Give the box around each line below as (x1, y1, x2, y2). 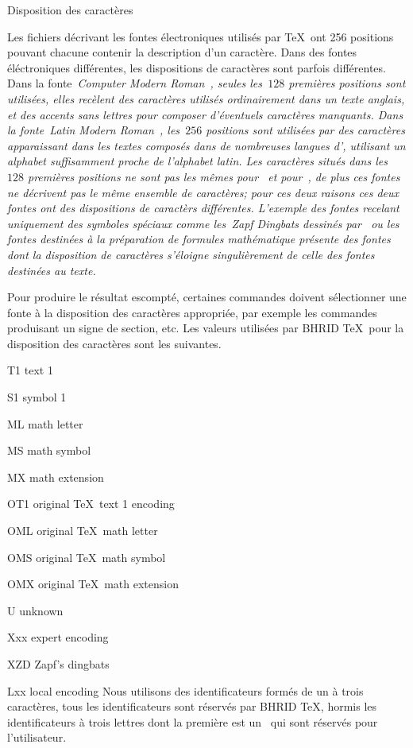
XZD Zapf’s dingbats (7, 656, 110, 672)
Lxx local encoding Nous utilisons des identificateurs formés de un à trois (7, 682, 364, 699)
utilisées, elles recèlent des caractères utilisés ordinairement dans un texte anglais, (7, 90, 405, 107)
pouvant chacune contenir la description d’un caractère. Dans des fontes (7, 44, 357, 60)
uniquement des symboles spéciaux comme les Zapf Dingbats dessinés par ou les (7, 215, 399, 231)
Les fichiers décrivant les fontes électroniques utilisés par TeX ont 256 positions (7, 28, 394, 45)
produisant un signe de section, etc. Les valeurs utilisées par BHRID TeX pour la (7, 320, 404, 336)
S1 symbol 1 (7, 389, 67, 405)
